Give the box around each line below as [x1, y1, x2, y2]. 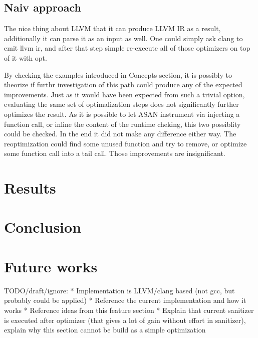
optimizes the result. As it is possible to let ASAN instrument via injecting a [4, 108, 240, 119]
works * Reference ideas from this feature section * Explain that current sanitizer [4, 304, 254, 315]
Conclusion [4, 217, 82, 237]
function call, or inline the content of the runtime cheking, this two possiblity [4, 118, 241, 129]
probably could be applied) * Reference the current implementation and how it [4, 295, 246, 305]
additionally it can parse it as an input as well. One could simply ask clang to [4, 33, 243, 43]
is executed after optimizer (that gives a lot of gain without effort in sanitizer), [4, 314, 246, 325]
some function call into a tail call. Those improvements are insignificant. [4, 148, 225, 158]
